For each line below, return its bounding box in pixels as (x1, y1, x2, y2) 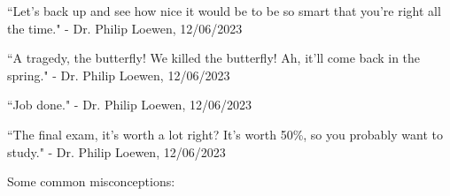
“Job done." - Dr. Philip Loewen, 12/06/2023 (7, 95, 252, 114)
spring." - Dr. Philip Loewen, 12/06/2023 (7, 65, 230, 84)
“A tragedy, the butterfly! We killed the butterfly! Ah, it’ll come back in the (7, 49, 421, 67)
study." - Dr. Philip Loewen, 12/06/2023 (7, 142, 226, 161)
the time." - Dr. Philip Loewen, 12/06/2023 (7, 19, 243, 37)
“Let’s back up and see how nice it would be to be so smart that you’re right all (7, 2, 441, 19)
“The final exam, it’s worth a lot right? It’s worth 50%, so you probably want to (7, 124, 443, 143)
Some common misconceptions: (7, 172, 175, 191)
